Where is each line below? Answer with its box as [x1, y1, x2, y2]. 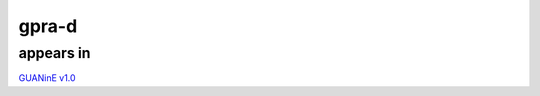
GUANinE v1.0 [18, 72, 76, 84]
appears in [18, 44, 91, 62]
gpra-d [18, 15, 78, 37]
